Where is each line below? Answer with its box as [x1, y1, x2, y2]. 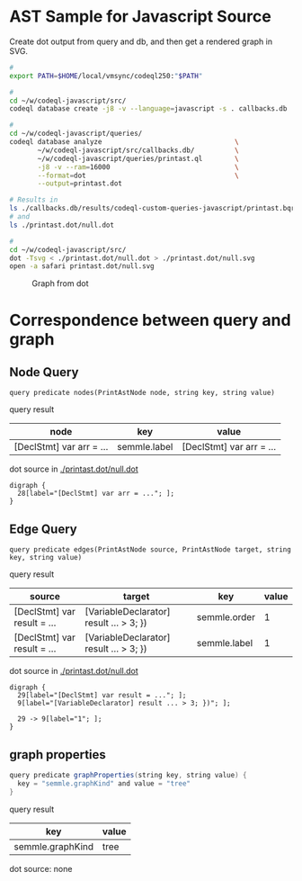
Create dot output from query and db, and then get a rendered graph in [9, 36, 272, 47]
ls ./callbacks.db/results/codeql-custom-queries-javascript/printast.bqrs [9, 204, 299, 213]
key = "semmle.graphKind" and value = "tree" [17, 778, 191, 788]
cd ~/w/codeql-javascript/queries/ [9, 129, 143, 139]
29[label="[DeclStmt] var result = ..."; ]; [17, 691, 187, 700]
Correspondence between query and [9, 310, 291, 330]
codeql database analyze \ [9, 138, 240, 147]
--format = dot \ [37, 171, 240, 180]
